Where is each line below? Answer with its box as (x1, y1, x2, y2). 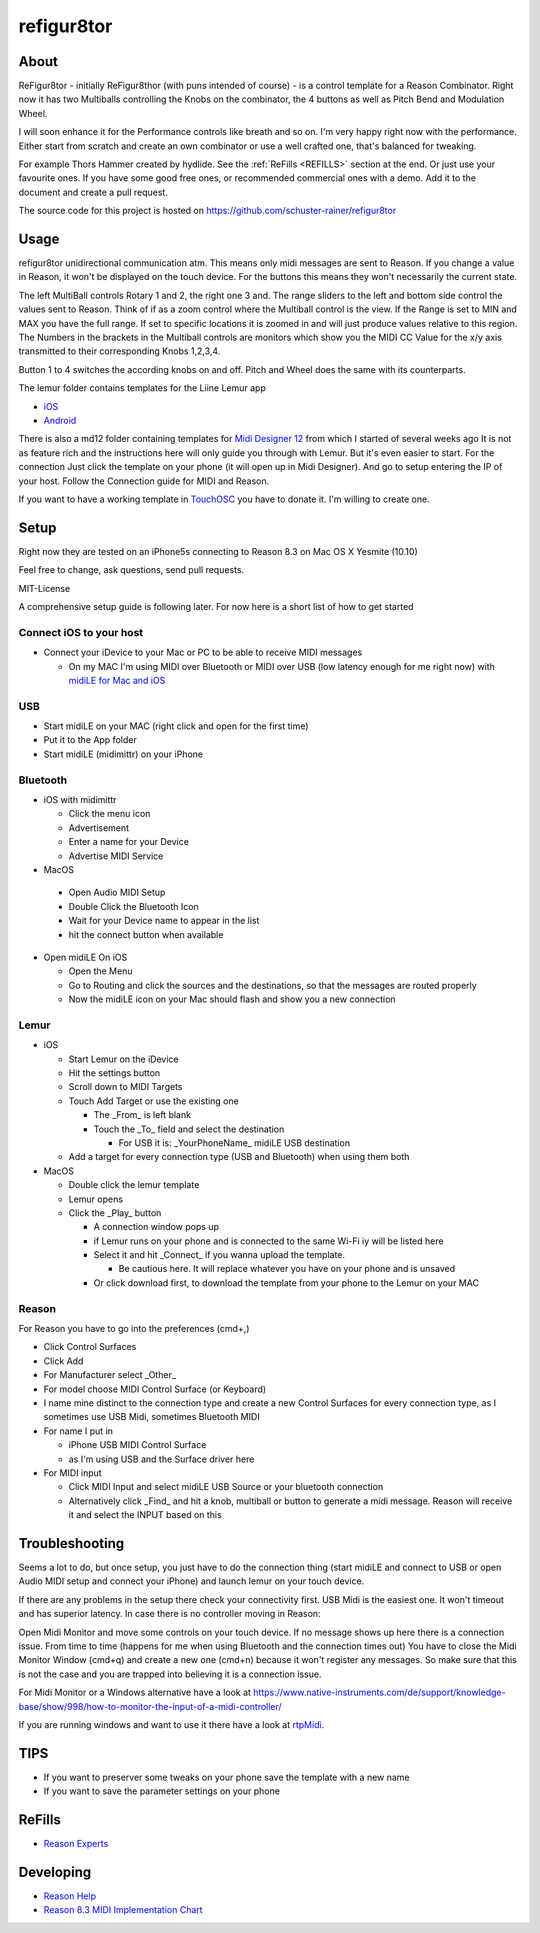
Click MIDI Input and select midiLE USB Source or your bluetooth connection (68, 1481, 384, 1493)
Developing (18, 1863, 92, 1880)
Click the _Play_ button (68, 1206, 162, 1219)
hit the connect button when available (68, 928, 224, 940)
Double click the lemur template (68, 1179, 200, 1191)
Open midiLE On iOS (43, 951, 128, 963)
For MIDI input (43, 1466, 102, 1479)
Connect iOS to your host (18, 625, 144, 639)
